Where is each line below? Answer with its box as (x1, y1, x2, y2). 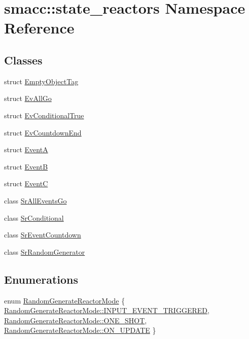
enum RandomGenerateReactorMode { (4, 295, 125, 306)
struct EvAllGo (4, 93, 52, 104)
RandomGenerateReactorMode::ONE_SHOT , (4, 315, 147, 325)
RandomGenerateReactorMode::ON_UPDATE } (4, 325, 156, 335)
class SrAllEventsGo (4, 195, 67, 206)
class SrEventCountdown (4, 229, 81, 240)
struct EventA (4, 144, 48, 155)
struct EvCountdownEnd (4, 127, 82, 138)
